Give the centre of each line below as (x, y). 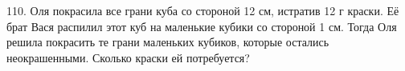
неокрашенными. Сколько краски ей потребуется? (128, 57)
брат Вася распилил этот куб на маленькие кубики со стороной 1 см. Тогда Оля (202, 26)
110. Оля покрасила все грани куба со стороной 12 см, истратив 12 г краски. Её (203, 10)
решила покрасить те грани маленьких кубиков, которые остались (168, 42)
